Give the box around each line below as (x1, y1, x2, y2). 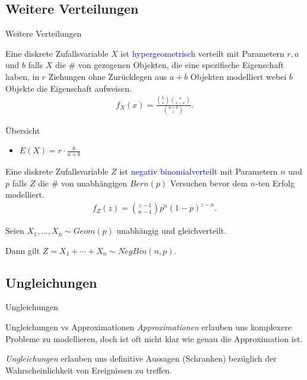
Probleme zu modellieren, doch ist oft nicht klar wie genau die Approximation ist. (5, 332, 303, 344)
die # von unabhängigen (38, 176, 127, 189)
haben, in (5, 70, 40, 82)
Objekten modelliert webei (190, 70, 287, 82)
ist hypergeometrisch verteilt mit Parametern (120, 47, 284, 59)
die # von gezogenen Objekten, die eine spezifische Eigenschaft (55, 59, 284, 71)
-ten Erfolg (255, 176, 295, 189)
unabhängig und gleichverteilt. (116, 224, 226, 237)
